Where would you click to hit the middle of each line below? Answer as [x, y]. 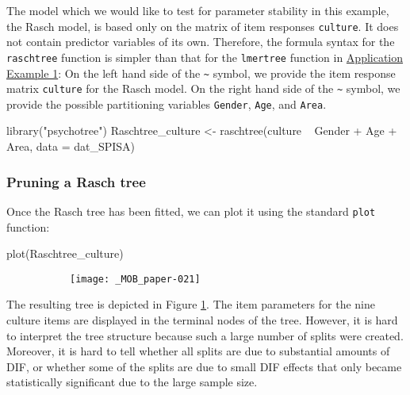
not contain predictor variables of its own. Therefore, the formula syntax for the [201, 42]
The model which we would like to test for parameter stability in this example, [198, 10]
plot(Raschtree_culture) [65, 253]
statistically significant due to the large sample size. [132, 382]
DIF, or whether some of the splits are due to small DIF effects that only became [204, 366]
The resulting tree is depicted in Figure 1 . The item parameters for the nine [191, 304]
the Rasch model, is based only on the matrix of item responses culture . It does [203, 26]
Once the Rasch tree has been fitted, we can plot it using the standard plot [191, 211]
